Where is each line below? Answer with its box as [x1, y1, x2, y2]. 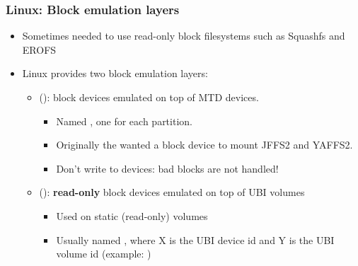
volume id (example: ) [56, 246, 151, 261]
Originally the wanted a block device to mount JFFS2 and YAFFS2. [56, 137, 353, 152]
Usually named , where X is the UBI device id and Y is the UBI [56, 232, 335, 247]
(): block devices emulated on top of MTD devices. [39, 90, 259, 104]
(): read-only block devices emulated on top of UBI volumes [39, 185, 305, 199]
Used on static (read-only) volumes [56, 208, 208, 223]
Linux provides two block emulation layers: [22, 66, 208, 81]
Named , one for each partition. [56, 113, 192, 128]
